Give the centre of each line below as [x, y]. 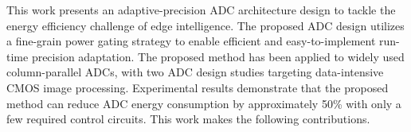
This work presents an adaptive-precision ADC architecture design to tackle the [201, 10]
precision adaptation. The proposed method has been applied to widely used [218, 56]
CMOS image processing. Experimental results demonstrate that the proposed [198, 87]
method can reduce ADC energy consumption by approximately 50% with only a [204, 103]
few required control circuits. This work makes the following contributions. [188, 119]
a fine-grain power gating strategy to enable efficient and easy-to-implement [191, 41]
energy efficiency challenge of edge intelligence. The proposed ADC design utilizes [205, 25]
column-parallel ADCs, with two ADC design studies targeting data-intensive [195, 72]
